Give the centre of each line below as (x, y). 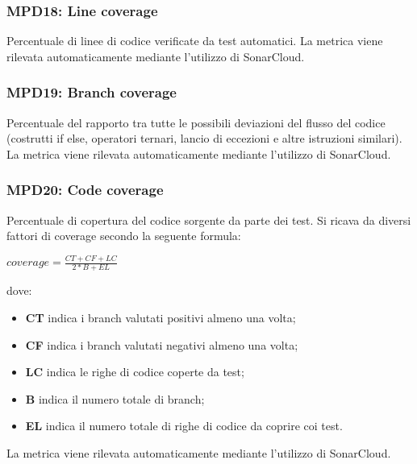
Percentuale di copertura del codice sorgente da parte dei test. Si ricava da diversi (209, 220)
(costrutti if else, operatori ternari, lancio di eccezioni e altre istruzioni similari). (204, 138)
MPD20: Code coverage (85, 190)
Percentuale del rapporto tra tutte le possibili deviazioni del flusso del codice (196, 122)
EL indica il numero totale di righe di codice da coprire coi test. (184, 426)
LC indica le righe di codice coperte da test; (135, 372)
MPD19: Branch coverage (92, 92)
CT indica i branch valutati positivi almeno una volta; (161, 318)
